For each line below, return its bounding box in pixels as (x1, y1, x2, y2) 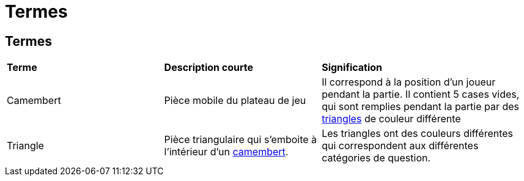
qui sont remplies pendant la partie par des (322, 100, 520, 113)
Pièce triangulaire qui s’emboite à (164, 133, 317, 146)
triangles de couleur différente (322, 113, 461, 125)
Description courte (164, 61, 254, 74)
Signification (322, 61, 383, 74)
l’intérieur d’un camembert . (164, 146, 289, 158)
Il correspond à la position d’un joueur (322, 76, 496, 89)
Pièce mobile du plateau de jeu (164, 94, 306, 107)
